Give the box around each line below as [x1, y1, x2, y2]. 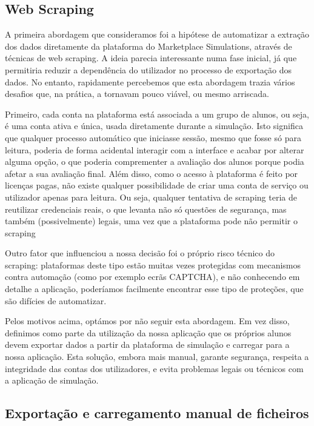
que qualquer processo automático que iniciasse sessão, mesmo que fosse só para [5, 131, 301, 144]
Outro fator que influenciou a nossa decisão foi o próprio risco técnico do [5, 247, 275, 259]
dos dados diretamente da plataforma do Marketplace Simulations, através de [5, 39, 292, 52]
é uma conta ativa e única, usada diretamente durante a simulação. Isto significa [5, 119, 303, 132]
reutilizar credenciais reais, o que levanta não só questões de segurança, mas [5, 202, 287, 215]
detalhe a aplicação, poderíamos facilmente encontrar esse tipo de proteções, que [5, 282, 304, 295]
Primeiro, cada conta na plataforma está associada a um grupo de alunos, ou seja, [5, 107, 310, 120]
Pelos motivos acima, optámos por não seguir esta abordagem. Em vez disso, [5, 315, 290, 327]
